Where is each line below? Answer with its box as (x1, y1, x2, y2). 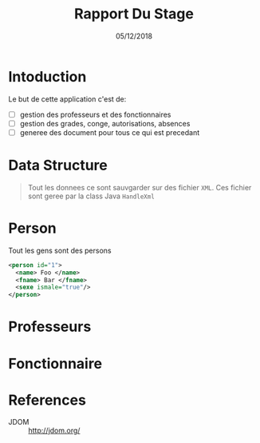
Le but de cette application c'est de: (8, 94, 127, 104)
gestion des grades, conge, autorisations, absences (19, 118, 191, 128)
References (8, 391, 86, 409)
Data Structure (8, 157, 108, 174)
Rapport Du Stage (74, 5, 194, 23)
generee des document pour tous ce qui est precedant (19, 127, 200, 137)
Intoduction (8, 67, 87, 86)
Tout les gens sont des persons (8, 245, 112, 255)
